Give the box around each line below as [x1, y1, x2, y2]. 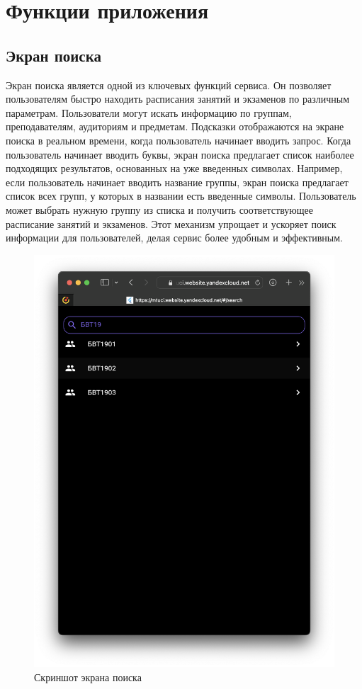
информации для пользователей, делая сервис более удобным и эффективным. [6, 230, 344, 245]
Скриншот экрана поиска [34, 670, 142, 685]
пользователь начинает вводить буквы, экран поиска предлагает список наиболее [6, 147, 354, 161]
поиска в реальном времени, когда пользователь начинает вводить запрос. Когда [6, 132, 351, 147]
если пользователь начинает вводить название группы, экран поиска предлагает [6, 174, 349, 189]
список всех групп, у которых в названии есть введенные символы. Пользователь [6, 188, 356, 203]
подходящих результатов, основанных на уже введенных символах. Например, [6, 161, 343, 176]
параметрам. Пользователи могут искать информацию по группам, [6, 105, 292, 120]
